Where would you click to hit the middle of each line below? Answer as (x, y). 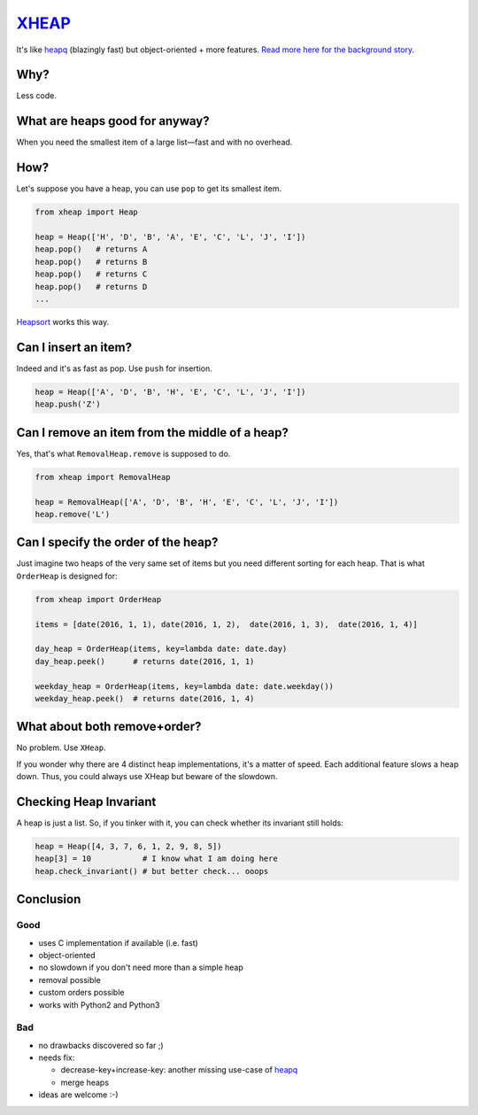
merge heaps (85, 1082)
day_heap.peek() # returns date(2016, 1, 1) (145, 661)
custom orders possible (81, 993)
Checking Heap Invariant (86, 802)
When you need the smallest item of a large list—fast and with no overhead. (154, 143)
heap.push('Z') (68, 404)
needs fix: (57, 1057)
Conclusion (49, 899)
